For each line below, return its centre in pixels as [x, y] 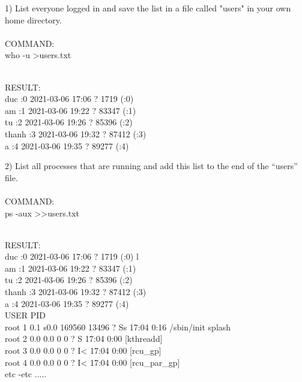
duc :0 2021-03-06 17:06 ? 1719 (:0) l [72, 256]
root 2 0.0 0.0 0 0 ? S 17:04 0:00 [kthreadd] [84, 339]
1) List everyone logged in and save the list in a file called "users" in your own [148, 8]
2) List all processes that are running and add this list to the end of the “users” [151, 166]
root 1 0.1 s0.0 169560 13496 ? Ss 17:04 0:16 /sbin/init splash [118, 327]
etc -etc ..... [26, 374]
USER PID [26, 315]
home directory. [33, 19]
